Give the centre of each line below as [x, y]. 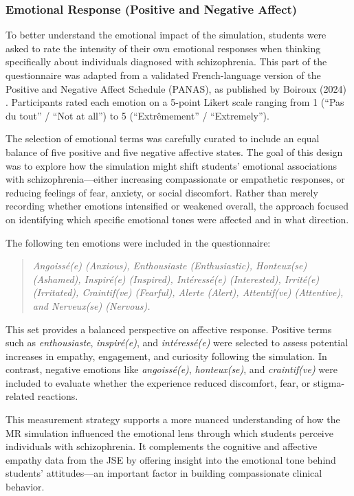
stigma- [329, 382]
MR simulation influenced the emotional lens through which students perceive [169, 432]
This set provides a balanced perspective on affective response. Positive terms [169, 329]
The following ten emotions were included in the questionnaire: [138, 242]
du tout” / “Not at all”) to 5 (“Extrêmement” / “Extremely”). [137, 115]
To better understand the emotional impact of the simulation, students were [166, 35]
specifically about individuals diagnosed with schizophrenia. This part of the [166, 61]
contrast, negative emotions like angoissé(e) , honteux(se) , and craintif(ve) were [172, 369]
